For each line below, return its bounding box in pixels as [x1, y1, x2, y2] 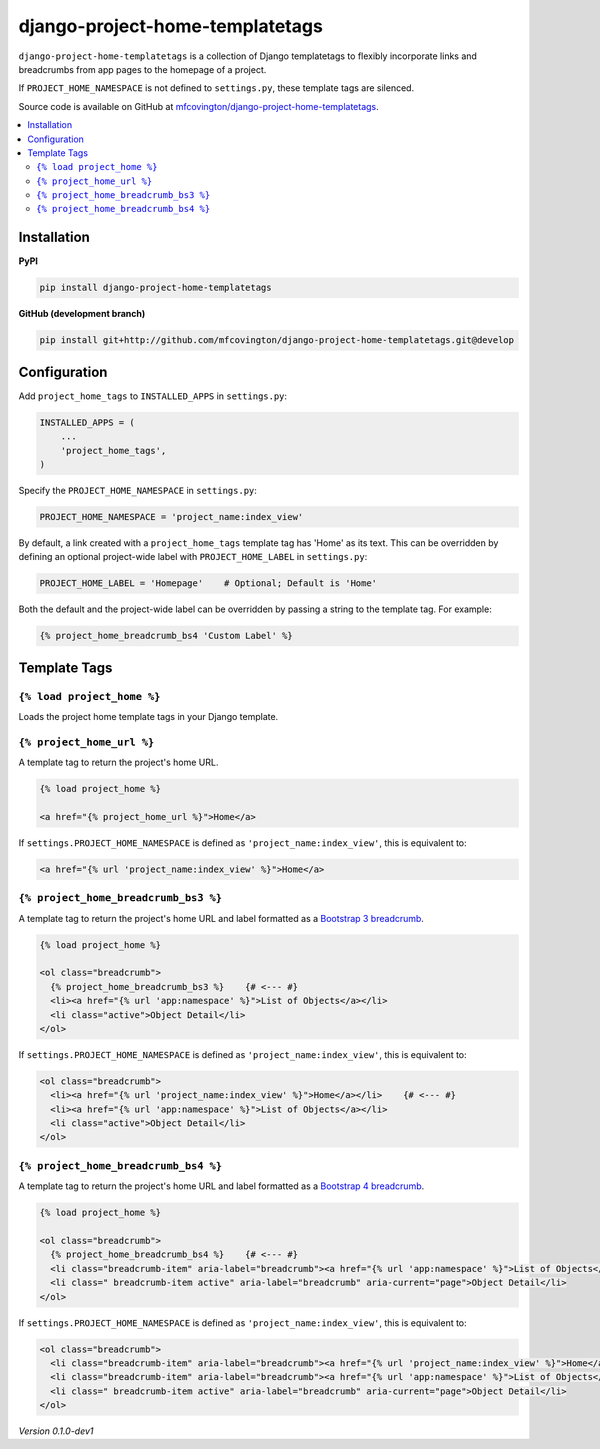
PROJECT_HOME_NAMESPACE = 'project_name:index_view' [39, 511, 304, 522]
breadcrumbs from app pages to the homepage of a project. [18, 63, 267, 75]
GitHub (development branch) [18, 308, 146, 320]
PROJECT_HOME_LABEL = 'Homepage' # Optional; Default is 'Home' [39, 578, 378, 589]
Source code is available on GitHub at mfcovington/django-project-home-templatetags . [18, 100, 379, 112]
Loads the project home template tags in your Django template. [18, 711, 279, 723]
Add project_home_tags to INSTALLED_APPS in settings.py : [18, 390, 288, 402]
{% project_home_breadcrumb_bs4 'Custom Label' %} [39, 630, 294, 642]
